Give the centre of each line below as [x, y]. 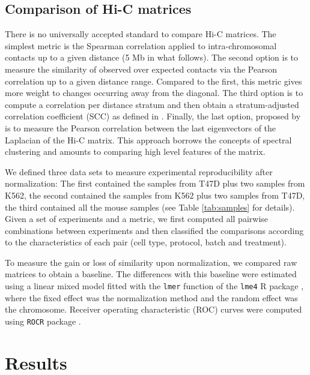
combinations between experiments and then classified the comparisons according [154, 230]
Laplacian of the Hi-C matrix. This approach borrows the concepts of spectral [148, 139]
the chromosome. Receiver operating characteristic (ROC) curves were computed [153, 309]
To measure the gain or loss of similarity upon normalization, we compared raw [151, 262]
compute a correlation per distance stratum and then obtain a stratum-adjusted [152, 104]
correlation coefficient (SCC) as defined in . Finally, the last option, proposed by [153, 116]
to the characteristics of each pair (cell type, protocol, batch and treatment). [146, 242]
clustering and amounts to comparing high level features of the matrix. [135, 151]
